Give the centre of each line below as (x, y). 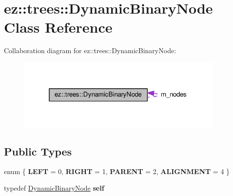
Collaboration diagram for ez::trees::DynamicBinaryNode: (90, 50)
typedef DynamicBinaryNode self (54, 187)
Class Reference (58, 27)
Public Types (38, 151)
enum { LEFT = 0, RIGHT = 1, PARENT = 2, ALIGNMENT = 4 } (117, 171)
